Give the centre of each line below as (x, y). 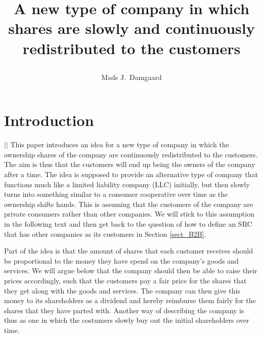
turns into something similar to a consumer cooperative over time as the (116, 194)
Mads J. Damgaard (132, 77)
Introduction (49, 120)
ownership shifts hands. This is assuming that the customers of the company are (129, 204)
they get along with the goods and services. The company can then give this (122, 290)
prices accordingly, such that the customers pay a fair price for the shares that (125, 280)
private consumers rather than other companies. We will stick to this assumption (129, 214)
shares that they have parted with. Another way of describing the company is (124, 310)
